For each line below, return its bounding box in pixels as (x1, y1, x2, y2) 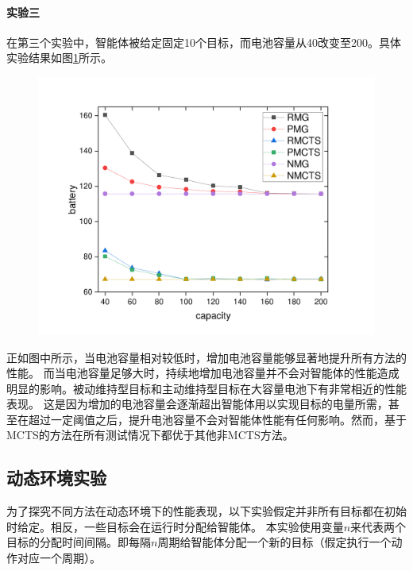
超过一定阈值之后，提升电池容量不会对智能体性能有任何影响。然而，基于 (28, 411, 407, 427)
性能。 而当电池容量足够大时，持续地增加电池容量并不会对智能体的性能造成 (6, 365, 399, 381)
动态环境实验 (6, 465, 106, 490)
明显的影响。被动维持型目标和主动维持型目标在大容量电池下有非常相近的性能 (6, 380, 407, 396)
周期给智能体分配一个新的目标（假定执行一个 (157, 534, 392, 550)
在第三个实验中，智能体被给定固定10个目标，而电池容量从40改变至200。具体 (6, 33, 401, 50)
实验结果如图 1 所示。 (6, 49, 112, 66)
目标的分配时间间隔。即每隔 (6, 534, 151, 550)
